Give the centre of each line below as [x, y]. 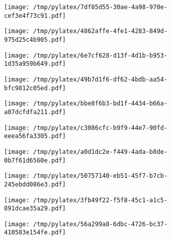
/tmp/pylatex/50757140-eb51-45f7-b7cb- [100, 176]
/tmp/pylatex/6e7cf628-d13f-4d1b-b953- [100, 55]
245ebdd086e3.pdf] [35, 184]
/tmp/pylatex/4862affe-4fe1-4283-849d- [100, 31]
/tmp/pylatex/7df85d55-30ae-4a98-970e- [100, 7]
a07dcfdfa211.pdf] [35, 112]
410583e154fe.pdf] [35, 233]
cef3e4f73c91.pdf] [35, 16]
